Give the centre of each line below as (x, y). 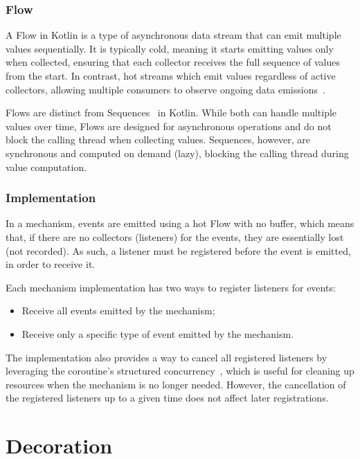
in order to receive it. (51, 264)
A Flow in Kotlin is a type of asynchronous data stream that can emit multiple (173, 35)
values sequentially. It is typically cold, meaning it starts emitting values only (170, 48)
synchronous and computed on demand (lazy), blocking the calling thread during (177, 153)
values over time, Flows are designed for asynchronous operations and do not (169, 126)
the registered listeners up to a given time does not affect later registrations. (167, 398)
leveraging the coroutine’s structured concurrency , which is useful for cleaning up (180, 371)
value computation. (46, 166)
